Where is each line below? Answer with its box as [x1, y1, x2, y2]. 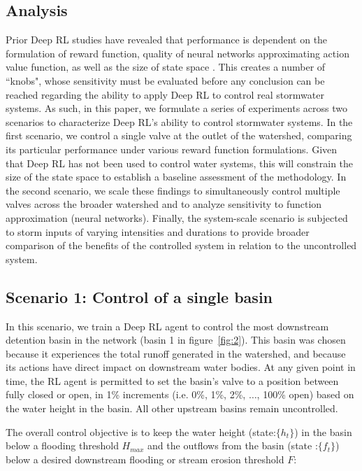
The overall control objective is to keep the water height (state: [6, 424, 276, 439]
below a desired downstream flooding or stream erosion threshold [6, 451, 284, 466]
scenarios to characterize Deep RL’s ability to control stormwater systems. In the [6, 114, 353, 129]
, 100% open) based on [256, 387, 354, 402]
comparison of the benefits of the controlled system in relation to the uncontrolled [6, 238, 357, 253]
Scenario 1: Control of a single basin [6, 286, 273, 307]
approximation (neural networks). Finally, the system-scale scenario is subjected [6, 210, 348, 225]
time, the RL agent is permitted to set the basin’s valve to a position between [6, 373, 339, 388]
